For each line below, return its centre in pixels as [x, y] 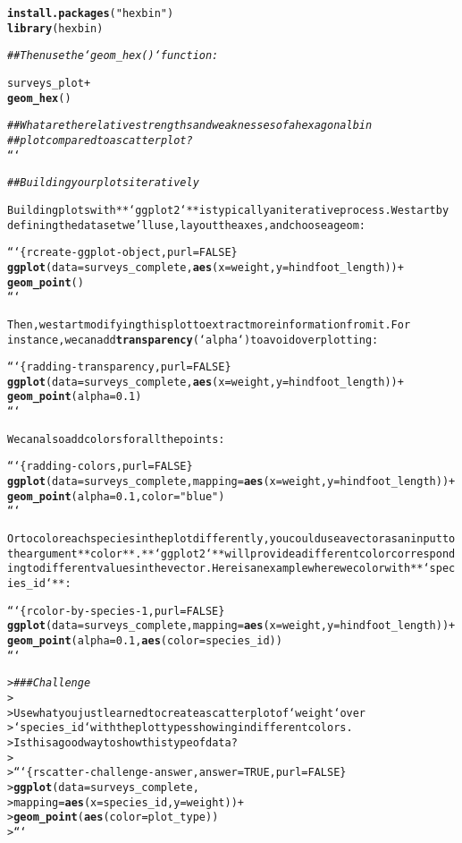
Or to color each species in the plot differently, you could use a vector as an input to [231, 539]
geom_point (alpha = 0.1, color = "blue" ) [116, 496]
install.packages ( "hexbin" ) [91, 13]
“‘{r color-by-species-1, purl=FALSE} [116, 611]
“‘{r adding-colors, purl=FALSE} [100, 467]
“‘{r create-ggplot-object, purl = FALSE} [122, 253]
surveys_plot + [49, 83]
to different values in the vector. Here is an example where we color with [218, 569]
